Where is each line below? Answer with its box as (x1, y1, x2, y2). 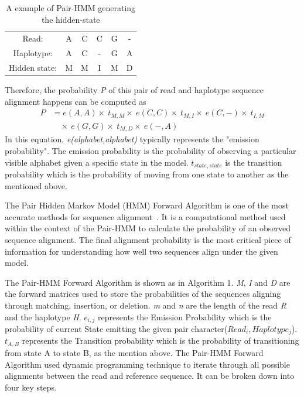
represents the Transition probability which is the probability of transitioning (22, 334, 299, 347)
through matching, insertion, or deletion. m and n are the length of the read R (5, 299, 286, 311)
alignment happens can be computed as (5, 95, 146, 107)
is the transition (225, 156, 282, 168)
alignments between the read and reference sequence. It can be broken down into (5, 369, 295, 382)
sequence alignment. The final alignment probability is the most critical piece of (5, 233, 291, 245)
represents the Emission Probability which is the (98, 310, 272, 323)
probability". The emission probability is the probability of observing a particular (5, 144, 296, 156)
